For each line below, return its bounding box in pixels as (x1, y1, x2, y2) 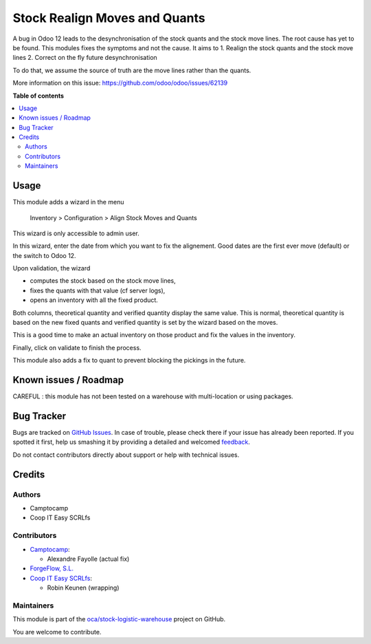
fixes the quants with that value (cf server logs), (30, 286, 166, 294)
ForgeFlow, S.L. (30, 564, 74, 572)
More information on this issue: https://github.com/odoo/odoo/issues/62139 (12, 79, 228, 87)
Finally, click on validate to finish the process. (12, 343, 142, 352)
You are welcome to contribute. (12, 627, 102, 636)
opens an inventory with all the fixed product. (30, 296, 158, 304)
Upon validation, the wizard (12, 264, 91, 272)
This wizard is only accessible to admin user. (12, 229, 140, 237)
